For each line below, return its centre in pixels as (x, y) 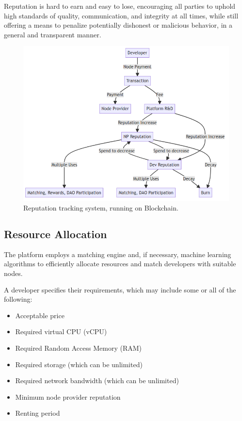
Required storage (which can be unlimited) (79, 364)
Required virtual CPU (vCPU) (61, 332)
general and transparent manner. (53, 34)
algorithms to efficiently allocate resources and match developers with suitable (120, 264)
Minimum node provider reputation (68, 397)
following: (18, 299)
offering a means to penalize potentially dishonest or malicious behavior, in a (118, 25)
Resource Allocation (56, 234)
